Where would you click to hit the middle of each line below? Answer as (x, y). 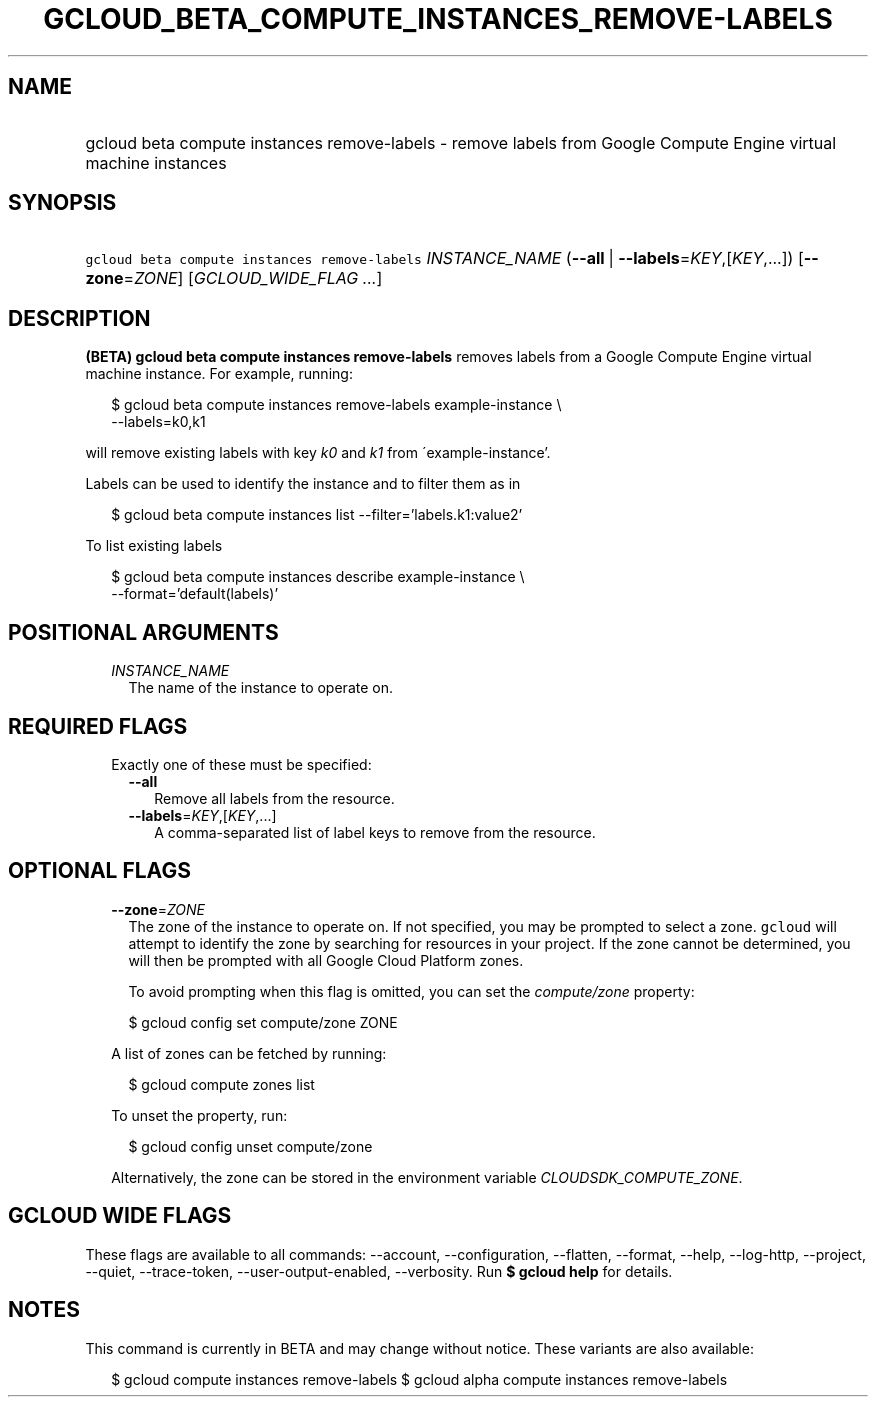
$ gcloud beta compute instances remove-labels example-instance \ (336, 405)
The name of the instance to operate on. (260, 688)
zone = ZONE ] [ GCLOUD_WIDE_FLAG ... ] (234, 278)
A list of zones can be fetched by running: (249, 1053)
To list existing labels (154, 546)
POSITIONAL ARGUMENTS (143, 632)
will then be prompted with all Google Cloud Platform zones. (326, 960)
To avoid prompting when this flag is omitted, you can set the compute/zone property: (411, 991)
